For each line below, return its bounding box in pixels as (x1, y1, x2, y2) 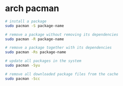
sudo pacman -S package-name (5, 23, 64, 28)
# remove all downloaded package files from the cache (5, 72, 119, 76)
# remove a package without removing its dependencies (5, 32, 119, 37)
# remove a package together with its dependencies (5, 45, 112, 50)
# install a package (5, 19, 47, 24)
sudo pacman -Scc (5, 76, 40, 81)
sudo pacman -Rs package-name (5, 50, 67, 55)
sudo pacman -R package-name (5, 37, 64, 42)
